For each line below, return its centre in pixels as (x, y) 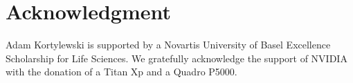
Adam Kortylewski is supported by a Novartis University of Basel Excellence (168, 45)
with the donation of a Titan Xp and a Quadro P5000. (121, 72)
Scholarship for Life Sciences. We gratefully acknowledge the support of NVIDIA (176, 58)
